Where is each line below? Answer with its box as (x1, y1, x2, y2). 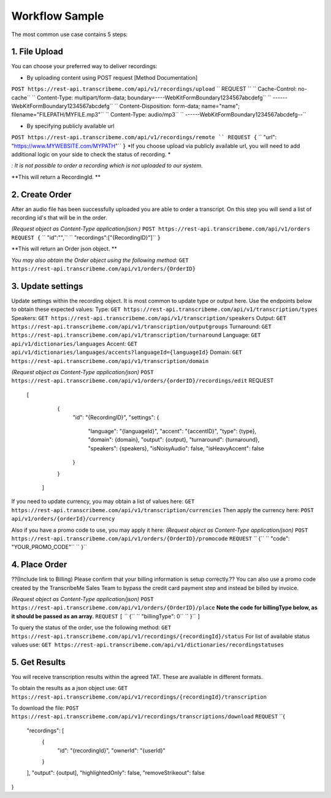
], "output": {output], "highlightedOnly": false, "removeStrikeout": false (26, 769, 205, 777)
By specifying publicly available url (26, 122, 115, 129)
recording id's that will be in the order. (11, 214, 107, 221)
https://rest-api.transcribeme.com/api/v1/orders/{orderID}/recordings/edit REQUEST (11, 377, 274, 385)
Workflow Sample (11, 9, 104, 23)
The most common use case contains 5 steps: (11, 31, 128, 38)
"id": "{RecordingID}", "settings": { (72, 413, 159, 421)
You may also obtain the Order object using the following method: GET (11, 256, 189, 264)
